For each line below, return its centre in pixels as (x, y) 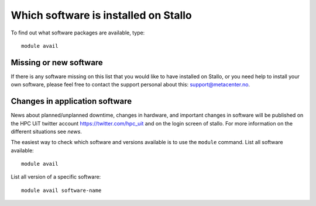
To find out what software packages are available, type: (78, 33)
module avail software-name (61, 190)
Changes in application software (71, 101)
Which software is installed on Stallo (102, 15)
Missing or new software (57, 62)
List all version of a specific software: (56, 177)
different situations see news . (46, 131)
